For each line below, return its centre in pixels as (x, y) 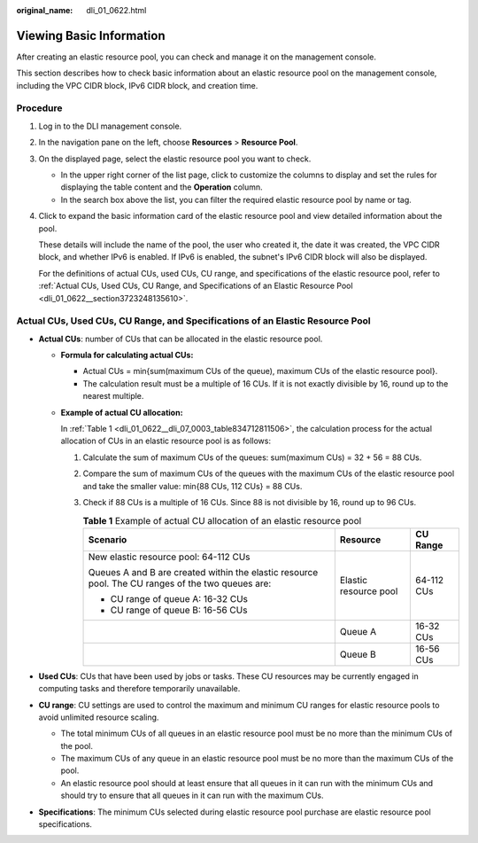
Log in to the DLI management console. (110, 126)
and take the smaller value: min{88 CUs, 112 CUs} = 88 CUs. (193, 486)
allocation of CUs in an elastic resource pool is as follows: (166, 441)
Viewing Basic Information (91, 35)
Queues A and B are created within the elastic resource (203, 572)
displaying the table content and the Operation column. (162, 187)
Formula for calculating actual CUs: (127, 355)
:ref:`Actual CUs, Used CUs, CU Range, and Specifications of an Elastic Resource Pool (196, 286)
